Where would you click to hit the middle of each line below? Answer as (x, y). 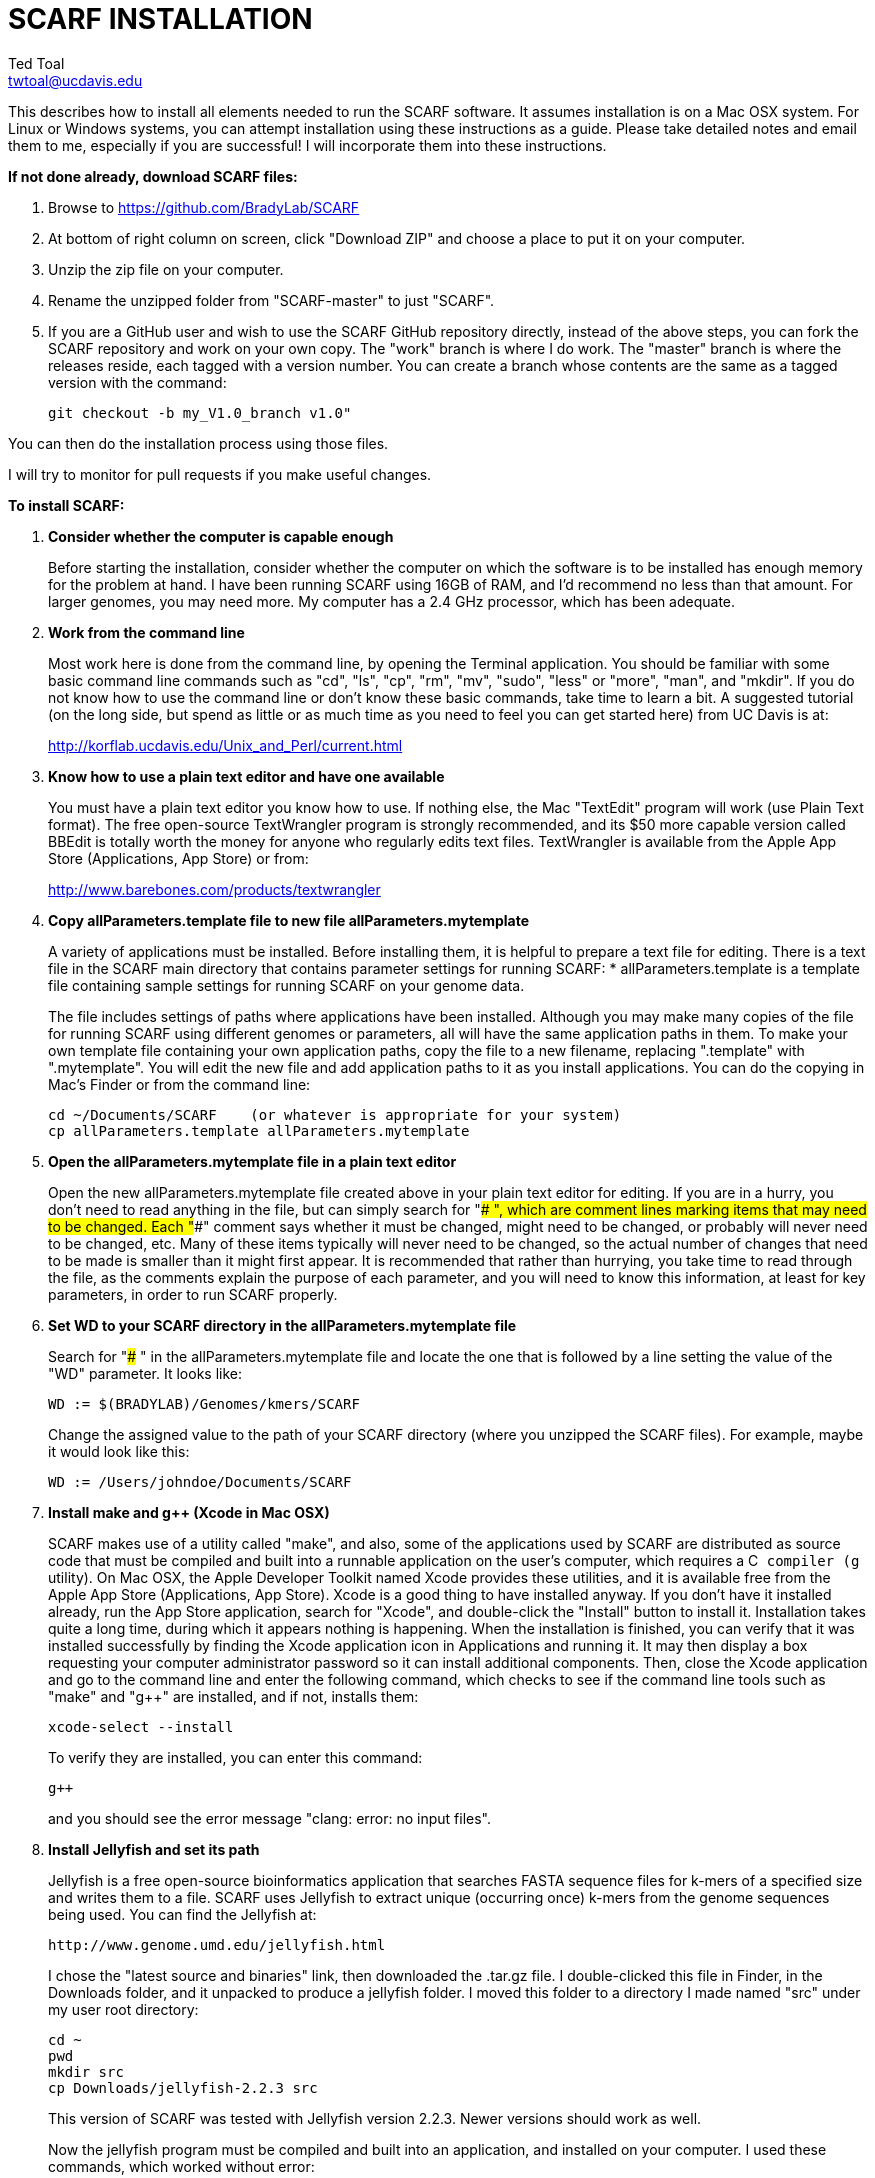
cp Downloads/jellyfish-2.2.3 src (183, 2087)
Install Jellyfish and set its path (154, 1849)
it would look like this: (119, 1451)
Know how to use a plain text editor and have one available (246, 776)
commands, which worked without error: (181, 2166)
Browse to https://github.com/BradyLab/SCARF (204, 207)
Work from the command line (146, 632)
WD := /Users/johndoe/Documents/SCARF (200, 1481)
